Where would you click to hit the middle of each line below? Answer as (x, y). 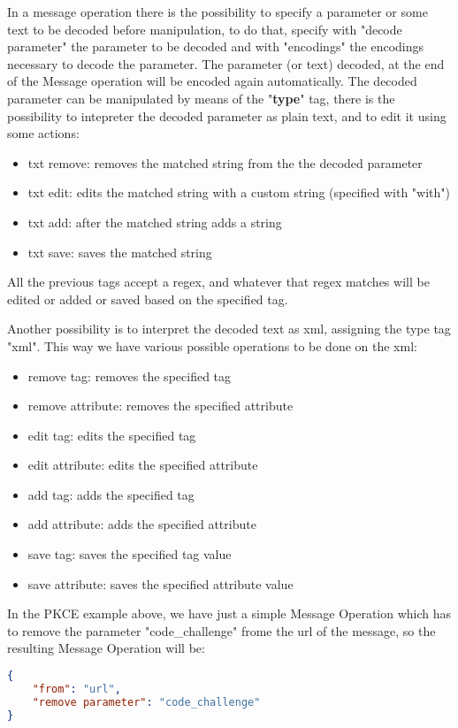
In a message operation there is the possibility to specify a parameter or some (218, 11)
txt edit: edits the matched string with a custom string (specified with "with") (239, 192)
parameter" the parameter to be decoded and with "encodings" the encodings (216, 46)
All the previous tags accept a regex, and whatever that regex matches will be (218, 282)
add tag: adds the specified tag (111, 494)
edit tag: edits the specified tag (112, 435)
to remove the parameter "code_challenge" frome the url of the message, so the (221, 630)
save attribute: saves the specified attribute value (160, 583)
